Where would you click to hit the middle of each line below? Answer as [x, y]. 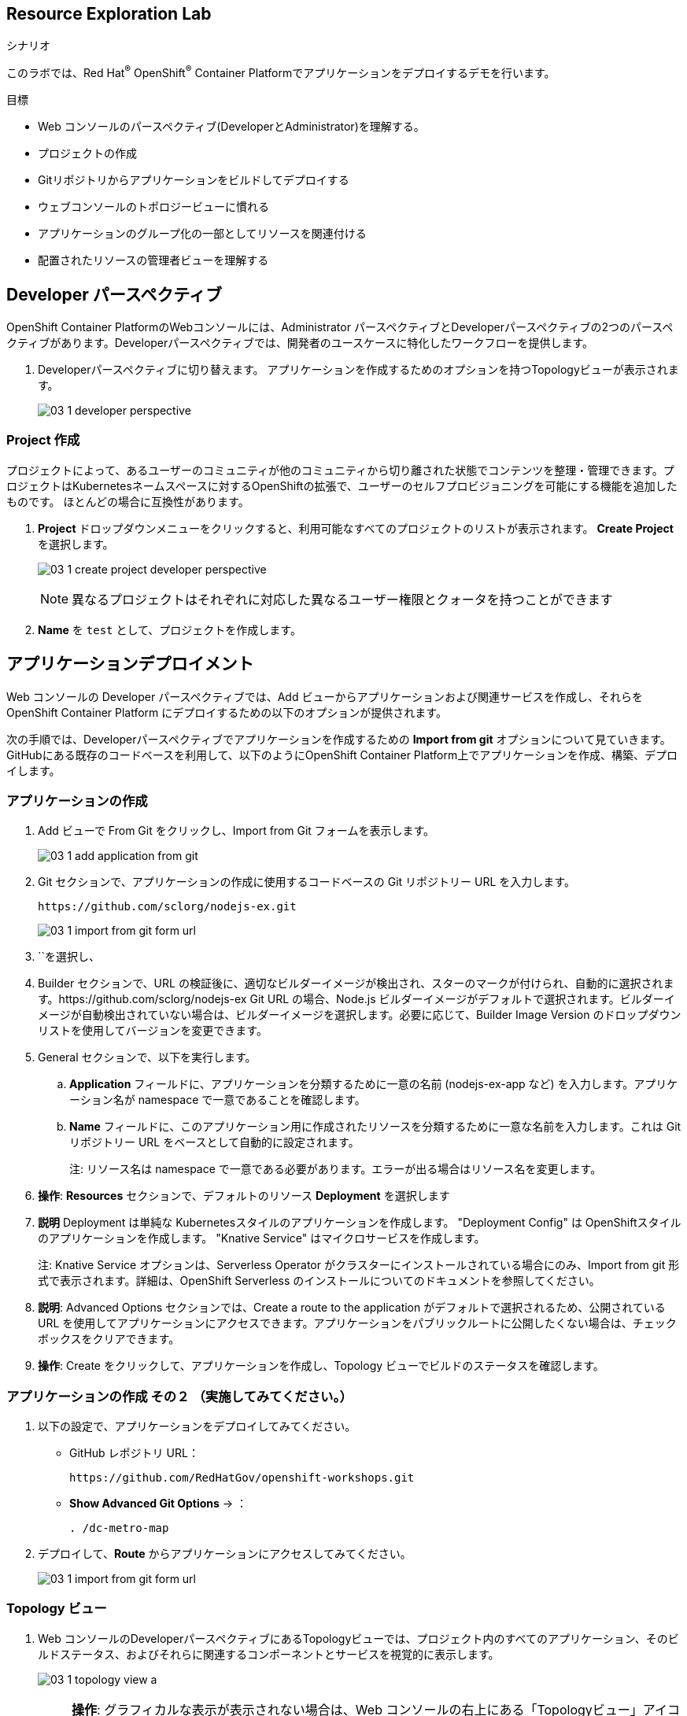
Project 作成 [43, 440]
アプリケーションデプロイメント [130, 664]
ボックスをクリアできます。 [109, 1339]
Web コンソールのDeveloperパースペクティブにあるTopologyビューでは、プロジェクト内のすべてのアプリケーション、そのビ [358, 1638]
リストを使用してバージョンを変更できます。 [153, 1031]
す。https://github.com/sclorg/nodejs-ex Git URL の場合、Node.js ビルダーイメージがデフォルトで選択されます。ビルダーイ [356, 999]
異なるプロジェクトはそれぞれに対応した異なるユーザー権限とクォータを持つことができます [342, 599]
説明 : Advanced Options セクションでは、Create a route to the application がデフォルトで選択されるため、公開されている [352, 1308]
